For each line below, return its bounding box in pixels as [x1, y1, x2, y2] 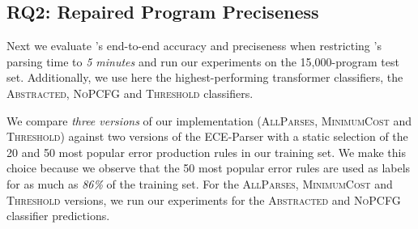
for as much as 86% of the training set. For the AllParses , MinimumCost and [6, 175, 393, 192]
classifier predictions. [6, 207, 110, 224]
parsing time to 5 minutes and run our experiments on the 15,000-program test [6, 53, 399, 70]
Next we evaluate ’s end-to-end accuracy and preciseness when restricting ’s [6, 37, 382, 54]
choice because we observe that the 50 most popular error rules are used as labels [6, 159, 411, 176]
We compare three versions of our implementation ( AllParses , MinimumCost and [6, 112, 412, 129]
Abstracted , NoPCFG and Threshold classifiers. [6, 84, 254, 101]
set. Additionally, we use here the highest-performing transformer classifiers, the [6, 69, 403, 86]
